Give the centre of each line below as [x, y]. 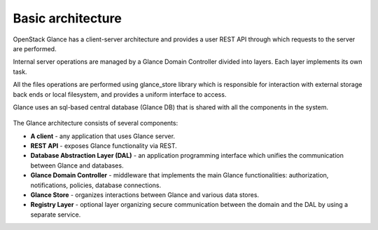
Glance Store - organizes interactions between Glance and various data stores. [145, 195]
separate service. [56, 215]
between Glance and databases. [77, 165]
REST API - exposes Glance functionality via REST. [104, 146]
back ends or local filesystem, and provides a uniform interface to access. [120, 94]
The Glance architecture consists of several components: [96, 123]
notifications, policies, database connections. [96, 185]
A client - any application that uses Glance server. [103, 136]
